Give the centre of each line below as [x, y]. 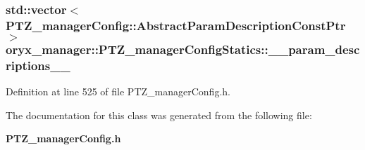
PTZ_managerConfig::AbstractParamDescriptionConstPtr [176, 25]
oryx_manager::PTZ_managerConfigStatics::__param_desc [183, 49]
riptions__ [38, 65]
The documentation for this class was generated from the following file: [159, 115]
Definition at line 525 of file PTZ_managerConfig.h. [118, 91]
